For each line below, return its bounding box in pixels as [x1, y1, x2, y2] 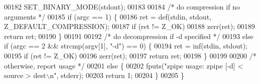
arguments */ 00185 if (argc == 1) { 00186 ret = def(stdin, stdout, [4, 11, 211, 21]
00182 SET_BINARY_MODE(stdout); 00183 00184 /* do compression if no [4, 1, 240, 11]
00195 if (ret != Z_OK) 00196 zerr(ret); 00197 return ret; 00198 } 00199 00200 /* [4, 50, 256, 60]
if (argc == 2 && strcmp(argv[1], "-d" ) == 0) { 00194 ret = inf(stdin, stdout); [4, 40, 247, 51]
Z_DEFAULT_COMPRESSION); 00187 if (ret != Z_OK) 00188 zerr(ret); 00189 [4, 21, 255, 31]
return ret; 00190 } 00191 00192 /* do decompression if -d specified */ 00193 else [4, 30, 253, 41]
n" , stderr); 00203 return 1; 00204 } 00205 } [50, 70, 184, 80]
